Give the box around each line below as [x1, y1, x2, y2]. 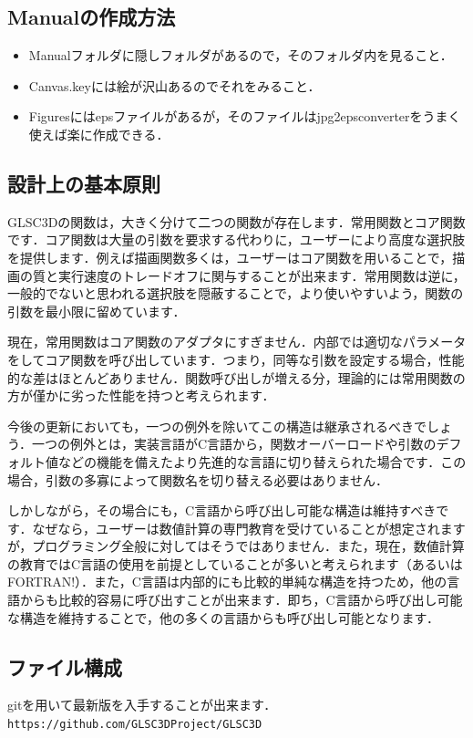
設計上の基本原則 [7, 169, 160, 197]
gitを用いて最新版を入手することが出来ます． [7, 695, 277, 714]
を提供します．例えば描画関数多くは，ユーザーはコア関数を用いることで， [7, 247, 453, 266]
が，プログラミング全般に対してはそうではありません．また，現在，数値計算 [7, 536, 465, 556]
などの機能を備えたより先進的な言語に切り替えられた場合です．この [57, 452, 467, 471]
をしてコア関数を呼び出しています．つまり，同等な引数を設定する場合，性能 [7, 349, 465, 369]
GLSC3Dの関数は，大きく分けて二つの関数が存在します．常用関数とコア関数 [7, 212, 466, 231]
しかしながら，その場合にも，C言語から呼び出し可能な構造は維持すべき [7, 501, 437, 520]
